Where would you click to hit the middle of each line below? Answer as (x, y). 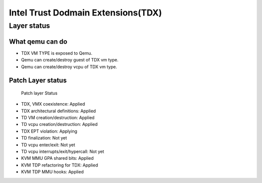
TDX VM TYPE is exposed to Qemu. (57, 53)
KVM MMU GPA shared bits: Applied (57, 158)
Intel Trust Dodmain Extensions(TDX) (85, 13)
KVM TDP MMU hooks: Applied (52, 172)
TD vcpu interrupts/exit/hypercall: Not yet (63, 152)
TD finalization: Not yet (44, 138)
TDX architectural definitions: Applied (58, 111)
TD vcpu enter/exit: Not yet (48, 145)
